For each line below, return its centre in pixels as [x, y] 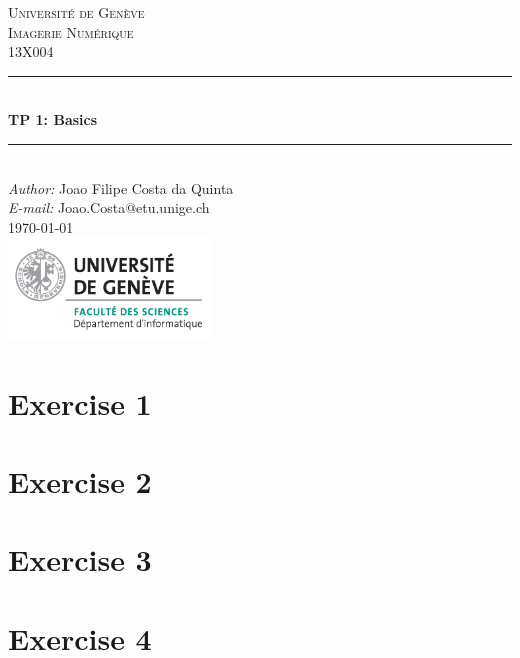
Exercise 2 [80, 480]
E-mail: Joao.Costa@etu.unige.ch [109, 207]
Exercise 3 [80, 559]
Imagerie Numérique [71, 31]
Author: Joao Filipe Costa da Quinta [121, 187]
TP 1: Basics [53, 119]
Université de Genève [76, 12]
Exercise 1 [80, 402]
